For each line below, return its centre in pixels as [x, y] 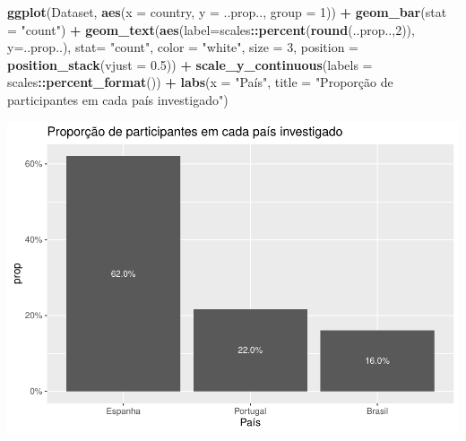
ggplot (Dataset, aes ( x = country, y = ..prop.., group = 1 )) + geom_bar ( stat [227, 12]
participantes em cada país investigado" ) [118, 99]
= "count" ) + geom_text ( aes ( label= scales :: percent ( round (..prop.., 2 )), [211, 29]
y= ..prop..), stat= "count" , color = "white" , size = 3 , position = [183, 47]
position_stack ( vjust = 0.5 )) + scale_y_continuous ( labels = [190, 64]
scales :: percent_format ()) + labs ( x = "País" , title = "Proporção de [200, 82]
